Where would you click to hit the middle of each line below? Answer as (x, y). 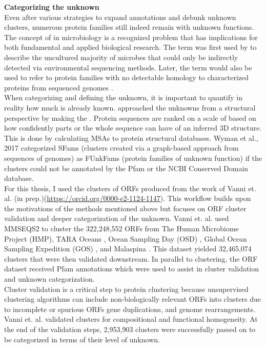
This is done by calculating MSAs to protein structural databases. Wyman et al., (131, 138)
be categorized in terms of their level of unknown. (82, 339)
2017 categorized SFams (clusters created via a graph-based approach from (121, 148)
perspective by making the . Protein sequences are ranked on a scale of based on (130, 117)
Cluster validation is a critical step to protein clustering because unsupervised (126, 289)
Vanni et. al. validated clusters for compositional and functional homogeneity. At (131, 319)
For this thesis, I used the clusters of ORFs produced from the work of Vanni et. (130, 188)
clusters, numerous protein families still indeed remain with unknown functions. (129, 27)
